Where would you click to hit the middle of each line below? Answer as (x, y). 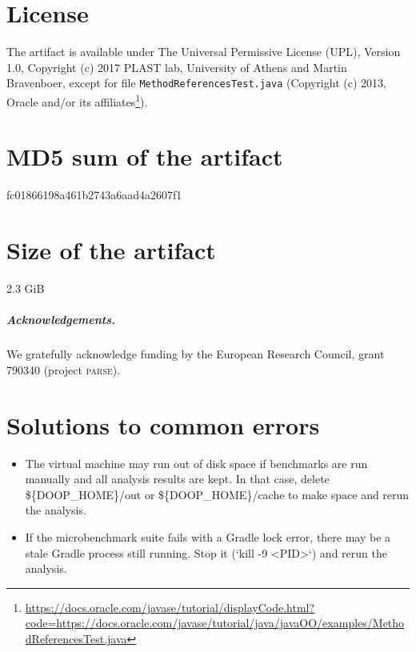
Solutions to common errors (163, 424)
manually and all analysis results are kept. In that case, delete (177, 479)
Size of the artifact (111, 250)
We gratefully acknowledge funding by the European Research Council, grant (196, 354)
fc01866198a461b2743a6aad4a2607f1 (94, 195)
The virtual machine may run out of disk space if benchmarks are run (196, 463)
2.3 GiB (26, 288)
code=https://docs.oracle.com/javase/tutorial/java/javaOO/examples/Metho (215, 623)
